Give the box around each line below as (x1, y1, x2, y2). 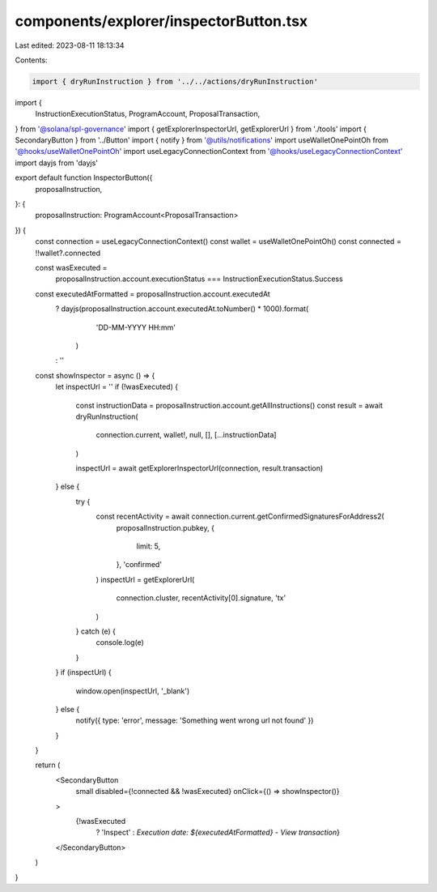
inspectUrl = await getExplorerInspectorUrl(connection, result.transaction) (75, 463, 324, 473)
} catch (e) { (75, 626, 117, 636)
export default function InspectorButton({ (15, 173, 153, 182)
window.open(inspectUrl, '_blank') (75, 685, 190, 696)
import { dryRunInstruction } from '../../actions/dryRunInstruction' (32, 77, 319, 86)
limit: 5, (136, 541, 161, 551)
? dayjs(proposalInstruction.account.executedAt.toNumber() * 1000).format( (55, 304, 309, 314)
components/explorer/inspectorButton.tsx (15, 12, 308, 30)
